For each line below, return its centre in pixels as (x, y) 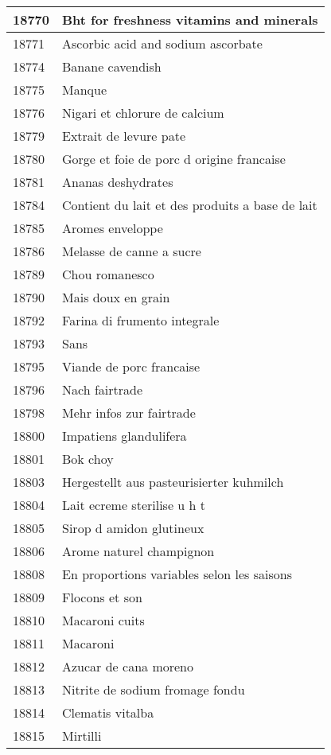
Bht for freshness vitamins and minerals (190, 19)
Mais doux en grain (116, 297)
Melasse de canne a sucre (132, 251)
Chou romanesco (108, 274)
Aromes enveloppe (113, 228)
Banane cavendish (112, 66)
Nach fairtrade (103, 389)
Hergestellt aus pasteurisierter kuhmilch (173, 482)
